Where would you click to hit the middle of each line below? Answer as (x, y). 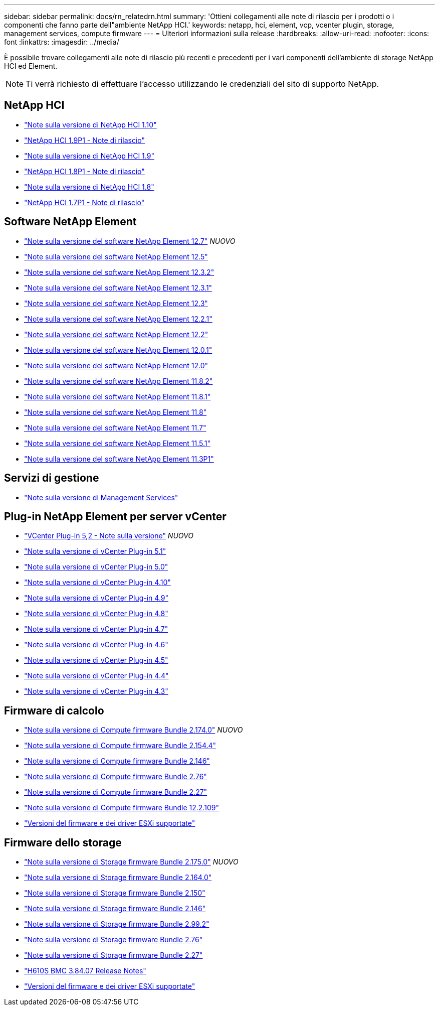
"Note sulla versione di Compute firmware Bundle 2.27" (116, 792)
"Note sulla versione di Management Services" (101, 497)
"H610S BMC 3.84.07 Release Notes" (85, 971)
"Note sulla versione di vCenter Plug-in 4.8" (96, 614)
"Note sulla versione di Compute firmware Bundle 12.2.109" (122, 808)
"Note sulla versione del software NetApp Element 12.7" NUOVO (130, 241)
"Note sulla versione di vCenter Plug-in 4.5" (96, 660)
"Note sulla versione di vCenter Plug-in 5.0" (96, 567)
